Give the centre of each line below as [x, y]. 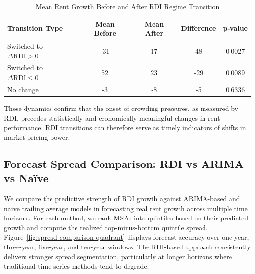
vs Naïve [26, 178]
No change [23, 89]
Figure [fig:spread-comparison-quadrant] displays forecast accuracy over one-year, [127, 237]
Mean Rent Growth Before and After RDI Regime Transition [127, 6]
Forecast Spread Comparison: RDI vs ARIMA [124, 163]
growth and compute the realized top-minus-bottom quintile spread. [106, 227]
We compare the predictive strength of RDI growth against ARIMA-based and [122, 198]
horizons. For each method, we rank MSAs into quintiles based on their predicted [126, 218]
